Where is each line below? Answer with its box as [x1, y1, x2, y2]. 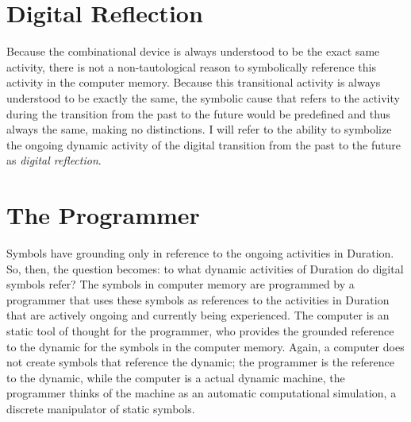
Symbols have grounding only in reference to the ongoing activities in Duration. [6, 245, 394, 261]
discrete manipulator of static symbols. [6, 400, 195, 416]
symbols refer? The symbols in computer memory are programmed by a [6, 276, 355, 292]
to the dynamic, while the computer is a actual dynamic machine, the [6, 369, 345, 385]
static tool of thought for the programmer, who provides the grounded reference [6, 322, 394, 339]
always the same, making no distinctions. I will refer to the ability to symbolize [6, 121, 392, 137]
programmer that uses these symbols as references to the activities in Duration [6, 291, 390, 308]
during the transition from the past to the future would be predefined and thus [6, 105, 390, 122]
